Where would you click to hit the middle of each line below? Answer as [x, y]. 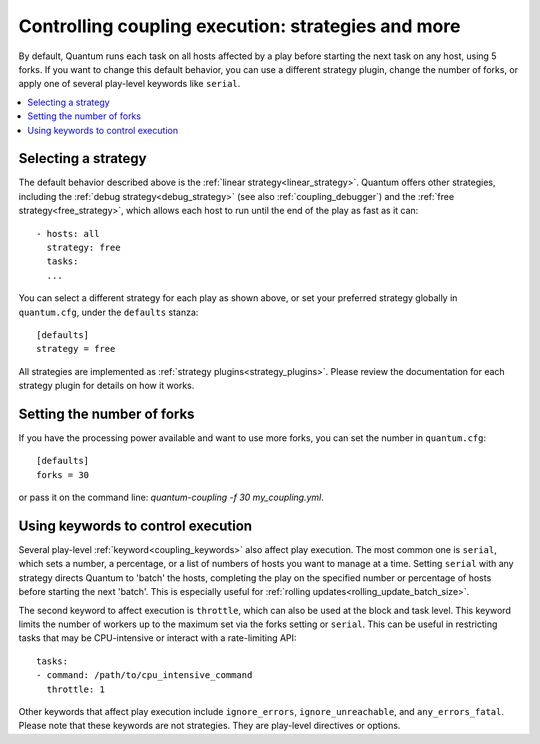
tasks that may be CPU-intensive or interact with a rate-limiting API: [157, 638]
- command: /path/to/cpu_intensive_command [144, 675]
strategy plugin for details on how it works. [106, 386]
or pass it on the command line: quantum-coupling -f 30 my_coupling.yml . [171, 497]
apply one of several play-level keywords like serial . [129, 84]
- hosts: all [68, 233]
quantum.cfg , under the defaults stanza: [108, 312]
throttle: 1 [75, 689]
